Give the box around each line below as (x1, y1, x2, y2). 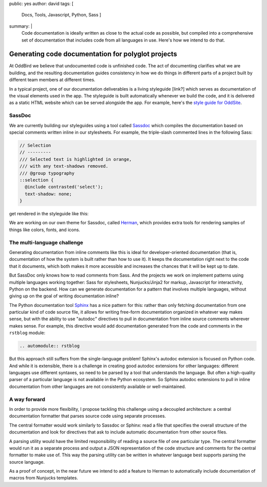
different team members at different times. (9, 77, 96, 83)
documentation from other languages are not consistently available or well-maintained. (9, 384, 186, 390)
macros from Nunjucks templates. (9, 475, 79, 481)
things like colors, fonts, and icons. (9, 227, 80, 233)
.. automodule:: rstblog (19, 343, 80, 349)
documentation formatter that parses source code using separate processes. (9, 413, 166, 419)
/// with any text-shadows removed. (19, 163, 109, 169)
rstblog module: (9, 330, 45, 336)
